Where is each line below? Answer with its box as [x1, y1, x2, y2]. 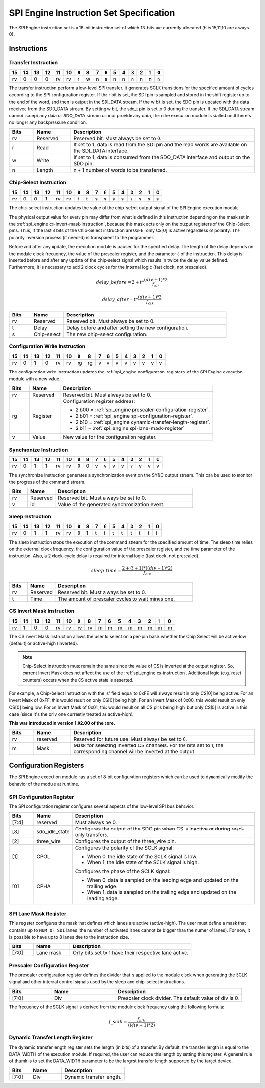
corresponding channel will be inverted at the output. [73, 748, 196, 755]
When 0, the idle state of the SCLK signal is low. [87, 853, 198, 860]
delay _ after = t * [102, 297, 138, 302]
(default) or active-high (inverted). [9, 640, 79, 646]
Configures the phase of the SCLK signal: [75, 868, 171, 875]
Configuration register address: [63, 398, 135, 405]
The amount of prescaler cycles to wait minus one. [58, 595, 175, 602]
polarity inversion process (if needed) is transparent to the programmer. [9, 234, 155, 240]
